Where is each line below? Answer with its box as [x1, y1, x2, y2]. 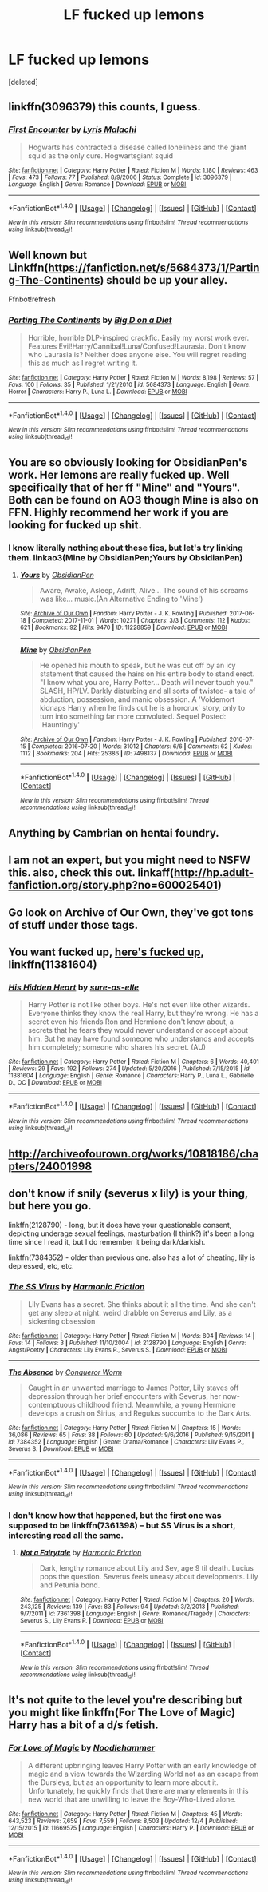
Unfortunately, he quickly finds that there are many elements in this [27, 1786, 249, 1795]
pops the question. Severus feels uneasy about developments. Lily [39, 1572, 258, 1581]
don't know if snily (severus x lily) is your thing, [8, 1187, 249, 1200]
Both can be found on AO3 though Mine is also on [8, 493, 259, 507]
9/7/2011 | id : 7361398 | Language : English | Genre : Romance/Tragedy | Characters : [19, 1610, 251, 1618]
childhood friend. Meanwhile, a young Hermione [77, 1400, 237, 1409]
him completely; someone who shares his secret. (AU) [27, 1042, 206, 1052]
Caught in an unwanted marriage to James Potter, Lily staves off [27, 1383, 239, 1392]
